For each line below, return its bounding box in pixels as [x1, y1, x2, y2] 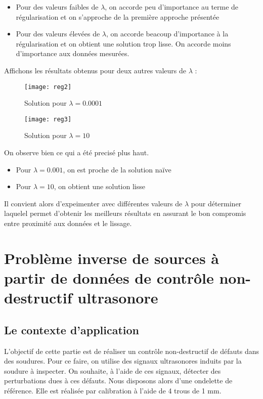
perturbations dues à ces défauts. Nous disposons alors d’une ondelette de [4, 375, 233, 386]
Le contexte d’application [4, 322, 140, 337]
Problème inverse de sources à [4, 247, 220, 268]
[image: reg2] [24, 83, 72, 91]
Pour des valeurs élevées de [16, 28, 100, 39]
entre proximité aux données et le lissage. [4, 218, 132, 229]
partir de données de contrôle [4, 268, 214, 288]
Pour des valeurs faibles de [16, 2, 99, 12]
